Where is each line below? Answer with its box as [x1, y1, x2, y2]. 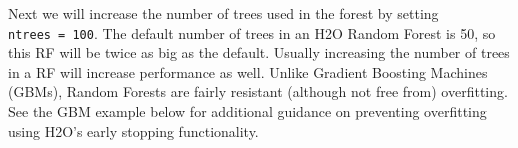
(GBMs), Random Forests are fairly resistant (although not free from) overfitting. [8, 81, 508, 102]
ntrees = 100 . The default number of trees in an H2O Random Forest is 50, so [8, 22, 496, 43]
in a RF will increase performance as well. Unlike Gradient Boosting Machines [8, 61, 488, 82]
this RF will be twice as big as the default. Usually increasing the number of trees [8, 42, 510, 63]
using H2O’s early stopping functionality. [8, 120, 259, 141]
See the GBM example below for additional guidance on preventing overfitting [8, 101, 487, 122]
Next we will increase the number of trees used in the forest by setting [8, 3, 439, 23]
